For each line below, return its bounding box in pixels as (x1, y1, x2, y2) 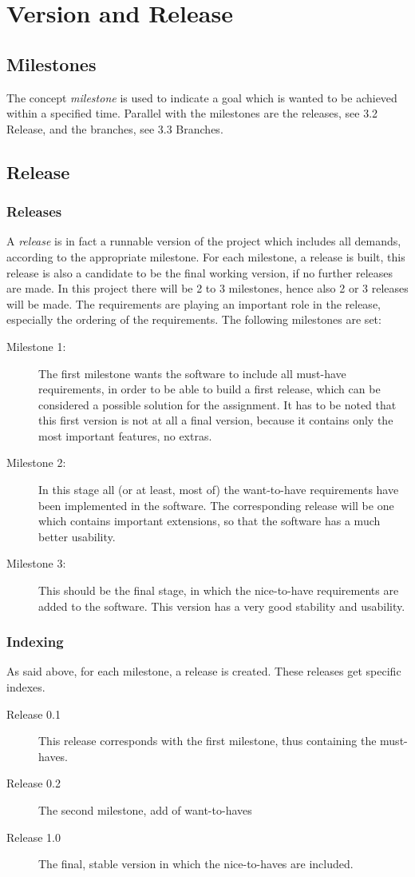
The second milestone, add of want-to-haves (38, 802, 252, 819)
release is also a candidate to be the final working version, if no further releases (6, 264, 393, 281)
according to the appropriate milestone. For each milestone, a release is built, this (6, 248, 405, 265)
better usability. (38, 528, 116, 544)
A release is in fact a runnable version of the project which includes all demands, (6, 233, 401, 249)
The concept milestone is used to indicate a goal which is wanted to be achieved (6, 89, 397, 106)
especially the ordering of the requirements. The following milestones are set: (6, 311, 381, 328)
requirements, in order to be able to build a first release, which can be (38, 381, 381, 397)
